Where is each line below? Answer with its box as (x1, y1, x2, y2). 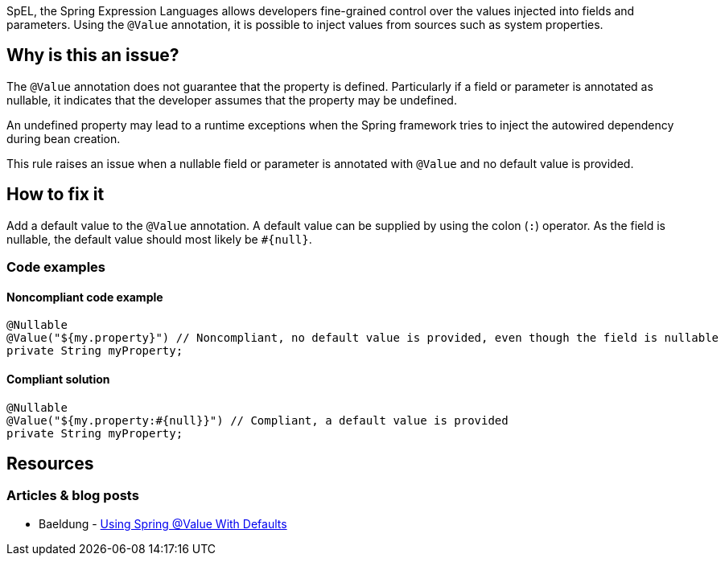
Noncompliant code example (6, 289, 163, 304)
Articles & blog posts (6, 487, 139, 504)
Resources (6, 453, 94, 474)
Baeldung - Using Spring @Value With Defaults (39, 516, 287, 531)
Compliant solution (6, 371, 110, 386)
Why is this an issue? (6, 45, 179, 66)
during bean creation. (6, 131, 121, 146)
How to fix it (6, 184, 105, 205)
